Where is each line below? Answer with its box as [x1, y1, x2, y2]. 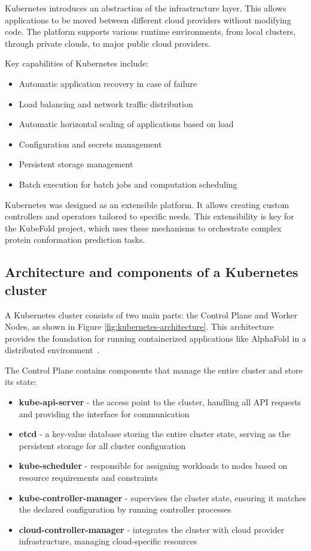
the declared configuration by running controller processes [19, 503, 231, 516]
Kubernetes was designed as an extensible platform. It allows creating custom [5, 198, 289, 210]
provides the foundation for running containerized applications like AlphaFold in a [5, 332, 306, 344]
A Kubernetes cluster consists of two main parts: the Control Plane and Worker [5, 308, 298, 321]
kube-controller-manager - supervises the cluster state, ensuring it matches [19, 491, 306, 504]
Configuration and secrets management [19, 137, 162, 150]
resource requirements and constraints [19, 471, 158, 484]
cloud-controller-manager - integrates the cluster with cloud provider [19, 523, 285, 535]
